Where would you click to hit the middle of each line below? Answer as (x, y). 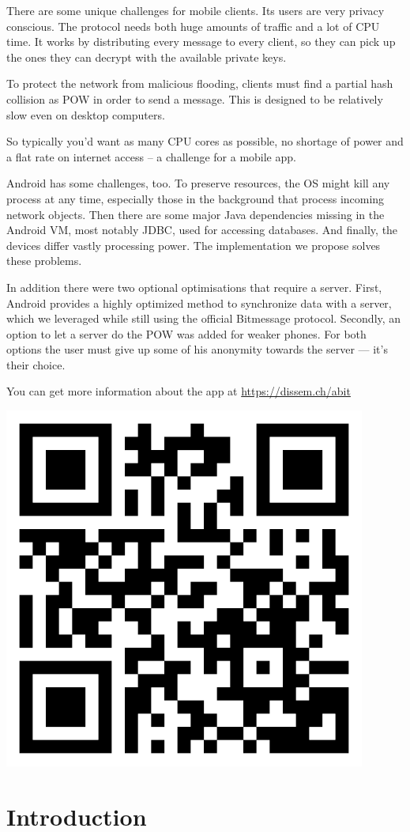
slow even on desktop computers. (86, 114)
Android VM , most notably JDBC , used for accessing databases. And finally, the (202, 230)
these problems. (44, 261)
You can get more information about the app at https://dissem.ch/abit (179, 391)
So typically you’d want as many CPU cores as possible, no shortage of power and (205, 141)
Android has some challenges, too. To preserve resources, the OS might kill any (198, 183)
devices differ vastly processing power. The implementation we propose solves (194, 245)
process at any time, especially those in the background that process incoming (196, 198)
